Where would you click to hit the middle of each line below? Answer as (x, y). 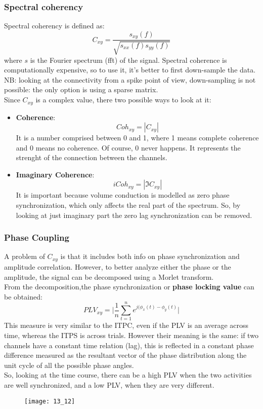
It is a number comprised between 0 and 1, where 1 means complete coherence (137, 138)
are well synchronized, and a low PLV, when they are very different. (109, 385)
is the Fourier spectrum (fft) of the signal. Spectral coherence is (128, 60)
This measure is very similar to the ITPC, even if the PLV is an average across (126, 325)
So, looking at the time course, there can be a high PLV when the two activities (128, 375)
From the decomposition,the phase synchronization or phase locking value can (129, 287)
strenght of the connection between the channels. (92, 157)
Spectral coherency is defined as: (54, 26)
